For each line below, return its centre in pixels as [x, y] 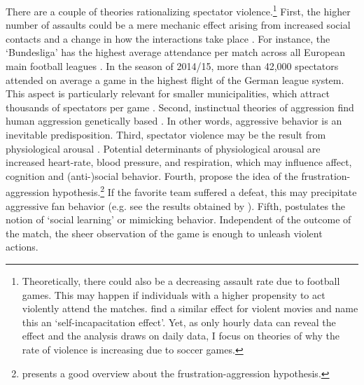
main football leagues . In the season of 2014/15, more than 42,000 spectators [172, 66]
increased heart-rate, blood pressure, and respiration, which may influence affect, [179, 162]
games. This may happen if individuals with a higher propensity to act [174, 294]
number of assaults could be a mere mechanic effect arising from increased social [178, 25]
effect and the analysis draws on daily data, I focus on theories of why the [181, 336]
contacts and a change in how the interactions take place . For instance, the [168, 38]
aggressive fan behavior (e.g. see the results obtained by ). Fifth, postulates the [176, 205]
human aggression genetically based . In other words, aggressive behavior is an [174, 121]
